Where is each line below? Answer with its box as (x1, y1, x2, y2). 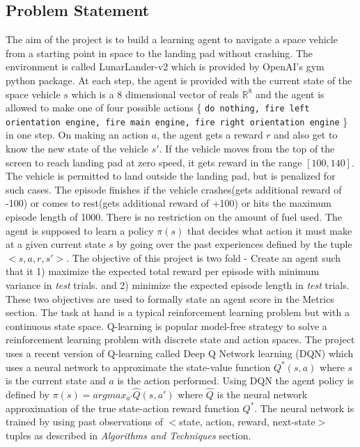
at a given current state (6, 237, 106, 251)
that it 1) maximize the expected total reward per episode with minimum (6, 264, 320, 279)
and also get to (274, 127, 338, 142)
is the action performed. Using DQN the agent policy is (117, 373, 354, 388)
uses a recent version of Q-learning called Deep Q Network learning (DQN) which (6, 345, 354, 360)
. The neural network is (254, 400, 354, 415)
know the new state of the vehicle (6, 141, 148, 156)
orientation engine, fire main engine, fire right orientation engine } (6, 113, 348, 128)
